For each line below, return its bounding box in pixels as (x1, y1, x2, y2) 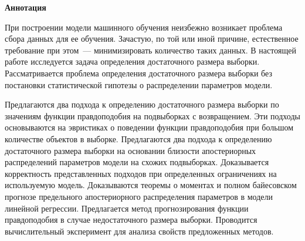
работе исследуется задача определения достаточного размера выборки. (5, 55, 260, 68)
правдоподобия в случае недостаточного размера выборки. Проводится (5, 213, 257, 226)
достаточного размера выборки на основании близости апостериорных (5, 144, 256, 156)
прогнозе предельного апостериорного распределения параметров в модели (5, 190, 273, 202)
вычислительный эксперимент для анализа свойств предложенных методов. (5, 225, 274, 237)
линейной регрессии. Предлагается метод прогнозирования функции (5, 202, 249, 214)
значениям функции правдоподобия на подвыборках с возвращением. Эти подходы (5, 109, 300, 122)
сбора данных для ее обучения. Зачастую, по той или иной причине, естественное (5, 32, 299, 45)
